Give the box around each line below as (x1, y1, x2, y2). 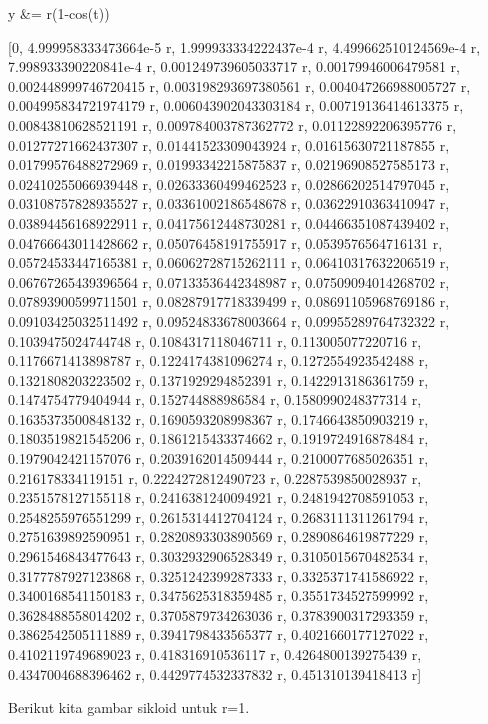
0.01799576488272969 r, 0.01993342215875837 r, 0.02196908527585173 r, (8, 154, 450, 175)
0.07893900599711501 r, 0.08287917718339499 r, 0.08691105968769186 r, (8, 291, 450, 312)
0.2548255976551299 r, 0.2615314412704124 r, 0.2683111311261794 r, (8, 506, 429, 527)
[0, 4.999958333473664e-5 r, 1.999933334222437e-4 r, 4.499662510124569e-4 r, (8, 36, 481, 57)
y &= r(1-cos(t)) (8, 3, 110, 23)
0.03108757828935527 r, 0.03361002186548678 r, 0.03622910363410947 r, (8, 193, 450, 214)
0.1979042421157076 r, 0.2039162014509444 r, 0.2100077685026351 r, (8, 448, 429, 469)
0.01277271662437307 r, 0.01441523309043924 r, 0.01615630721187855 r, (8, 134, 450, 155)
